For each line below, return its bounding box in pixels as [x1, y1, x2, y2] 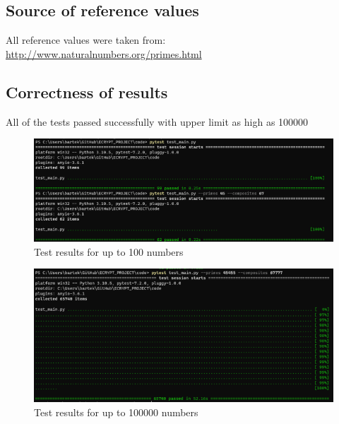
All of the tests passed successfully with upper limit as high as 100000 [6, 114, 309, 129]
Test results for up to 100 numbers [34, 244, 184, 259]
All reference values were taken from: [6, 33, 166, 47]
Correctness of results [6, 81, 168, 102]
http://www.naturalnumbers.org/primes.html [6, 46, 202, 61]
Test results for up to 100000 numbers [34, 404, 198, 419]
